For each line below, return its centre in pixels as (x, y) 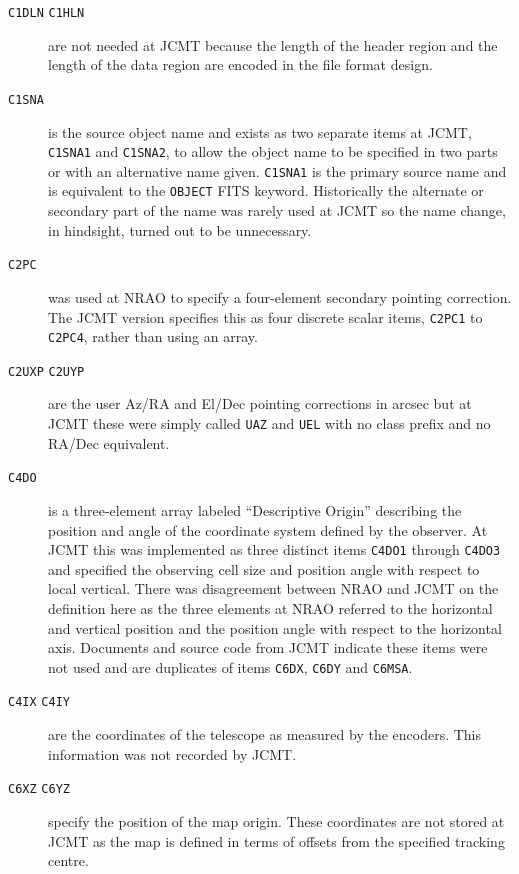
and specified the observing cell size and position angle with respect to (264, 568)
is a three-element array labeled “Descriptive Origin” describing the (255, 509)
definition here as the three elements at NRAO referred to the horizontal (270, 608)
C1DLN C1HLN (46, 13)
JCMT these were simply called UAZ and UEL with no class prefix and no (269, 423)
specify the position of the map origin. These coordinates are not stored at (276, 820)
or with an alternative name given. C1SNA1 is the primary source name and (277, 170)
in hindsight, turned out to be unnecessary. (180, 229)
